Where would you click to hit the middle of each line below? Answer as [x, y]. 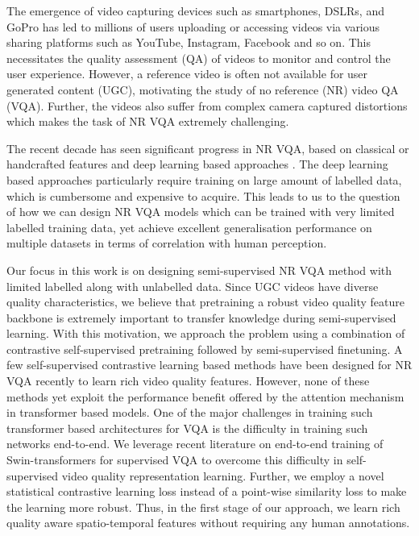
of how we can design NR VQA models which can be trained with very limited [201, 212]
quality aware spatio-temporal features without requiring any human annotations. [208, 523]
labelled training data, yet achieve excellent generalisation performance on [189, 227]
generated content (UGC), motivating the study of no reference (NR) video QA [203, 89]
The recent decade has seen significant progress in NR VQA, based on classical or [208, 148]
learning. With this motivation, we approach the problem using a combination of [206, 333]
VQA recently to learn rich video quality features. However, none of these [188, 381]
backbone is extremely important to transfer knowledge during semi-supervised [201, 317]
